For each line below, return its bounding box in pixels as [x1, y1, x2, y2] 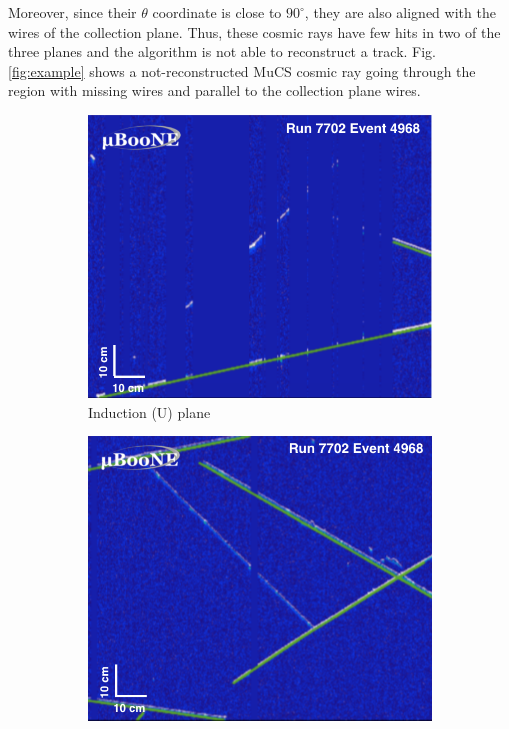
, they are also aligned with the [304, 2, 496, 22]
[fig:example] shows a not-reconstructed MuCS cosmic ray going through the [8, 60, 476, 81]
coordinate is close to [152, 2, 282, 22]
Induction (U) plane [88, 401, 211, 422]
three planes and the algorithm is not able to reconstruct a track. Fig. [8, 41, 437, 62]
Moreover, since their [8, 2, 137, 22]
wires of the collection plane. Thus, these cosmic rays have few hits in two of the [8, 21, 501, 42]
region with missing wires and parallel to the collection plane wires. [8, 80, 421, 101]
